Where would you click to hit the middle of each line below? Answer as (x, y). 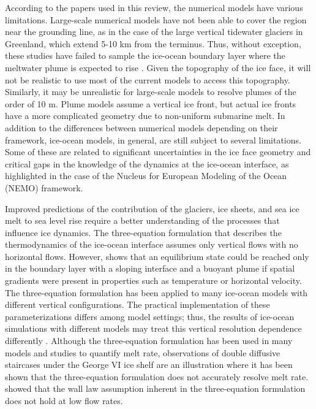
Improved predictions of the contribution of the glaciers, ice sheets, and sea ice (152, 208)
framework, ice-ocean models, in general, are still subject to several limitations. (153, 140)
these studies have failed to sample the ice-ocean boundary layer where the (145, 55)
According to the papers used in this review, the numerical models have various (154, 7)
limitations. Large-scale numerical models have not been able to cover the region (156, 19)
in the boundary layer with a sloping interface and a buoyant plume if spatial (150, 268)
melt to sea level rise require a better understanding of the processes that (142, 220)
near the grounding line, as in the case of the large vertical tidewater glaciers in (154, 32)
